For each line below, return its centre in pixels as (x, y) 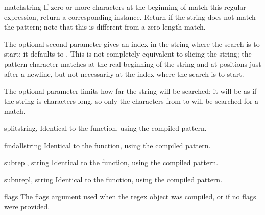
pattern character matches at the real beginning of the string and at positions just (133, 63)
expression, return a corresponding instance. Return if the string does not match (130, 17)
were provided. (27, 206)
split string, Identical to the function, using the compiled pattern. (105, 128)
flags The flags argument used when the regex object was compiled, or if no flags (130, 196)
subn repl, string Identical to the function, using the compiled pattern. (113, 179)
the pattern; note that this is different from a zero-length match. (105, 27)
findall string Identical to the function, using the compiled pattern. (107, 145)
